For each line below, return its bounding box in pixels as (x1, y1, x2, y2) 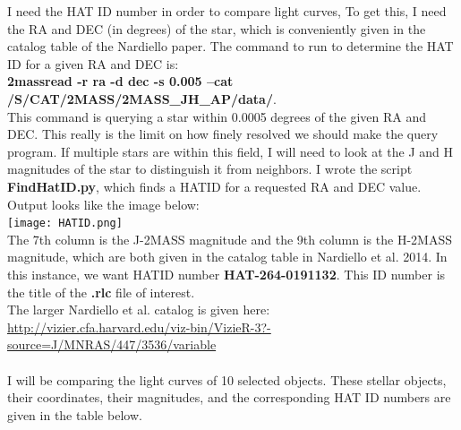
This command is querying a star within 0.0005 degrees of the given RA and (7, 107, 427, 125)
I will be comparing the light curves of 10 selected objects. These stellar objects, (7, 370, 447, 389)
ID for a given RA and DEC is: (7, 54, 179, 73)
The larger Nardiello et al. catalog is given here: (7, 300, 270, 319)
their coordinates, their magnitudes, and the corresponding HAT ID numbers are (7, 388, 451, 407)
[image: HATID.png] (7, 217, 123, 230)
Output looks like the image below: (7, 194, 200, 213)
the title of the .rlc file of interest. (7, 282, 195, 301)
